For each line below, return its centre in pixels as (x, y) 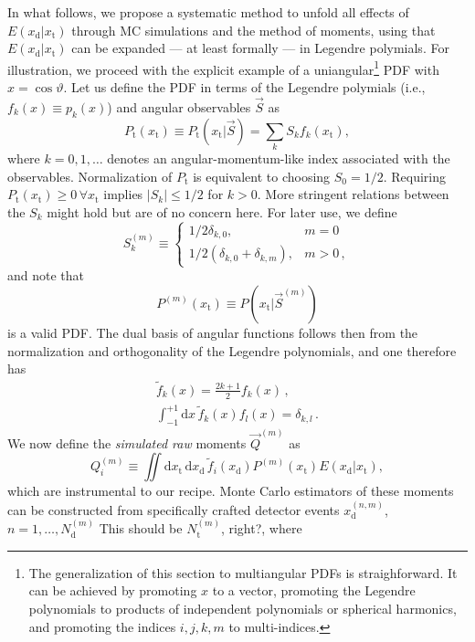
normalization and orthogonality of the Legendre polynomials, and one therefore (232, 350)
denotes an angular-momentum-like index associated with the (279, 158)
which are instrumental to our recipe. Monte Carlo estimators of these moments (231, 491)
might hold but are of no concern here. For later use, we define (222, 211)
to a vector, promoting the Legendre (314, 590)
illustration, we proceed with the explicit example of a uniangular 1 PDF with (223, 68)
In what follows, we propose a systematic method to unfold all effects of (208, 12)
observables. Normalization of (90, 176)
